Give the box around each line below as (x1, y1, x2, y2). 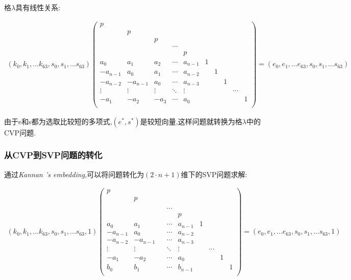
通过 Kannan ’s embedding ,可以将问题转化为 (4, 169, 144, 179)
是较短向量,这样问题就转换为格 (140, 116, 242, 126)
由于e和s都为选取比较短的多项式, (4, 116, 112, 126)
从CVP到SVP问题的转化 (4, 149, 103, 161)
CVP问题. (4, 127, 36, 137)
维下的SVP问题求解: (181, 169, 247, 179)
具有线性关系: (15, 2, 61, 12)
